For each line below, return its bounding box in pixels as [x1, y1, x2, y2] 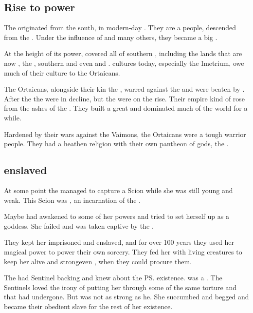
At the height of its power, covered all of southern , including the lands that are [4, 48, 242, 59]
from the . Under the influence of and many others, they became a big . [4, 32, 217, 42]
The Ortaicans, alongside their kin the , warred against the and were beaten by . [4, 84, 245, 94]
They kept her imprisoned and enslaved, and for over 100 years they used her [4, 237, 235, 247]
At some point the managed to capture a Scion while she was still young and [4, 185, 233, 195]
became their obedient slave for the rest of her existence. [4, 301, 173, 311]
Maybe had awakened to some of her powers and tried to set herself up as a [4, 211, 229, 221]
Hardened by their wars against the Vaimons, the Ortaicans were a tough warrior [4, 129, 246, 139]
